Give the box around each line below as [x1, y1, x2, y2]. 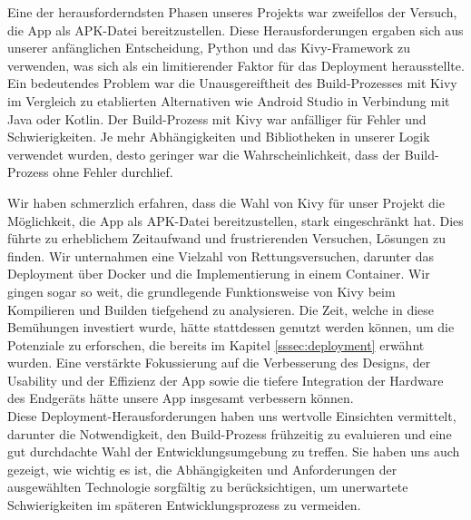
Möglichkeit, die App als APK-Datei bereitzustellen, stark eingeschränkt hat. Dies [7, 211, 464, 230]
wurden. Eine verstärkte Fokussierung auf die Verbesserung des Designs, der [7, 353, 431, 372]
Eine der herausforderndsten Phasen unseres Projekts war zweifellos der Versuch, [7, 3, 457, 21]
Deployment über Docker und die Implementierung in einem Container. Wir [7, 264, 430, 283]
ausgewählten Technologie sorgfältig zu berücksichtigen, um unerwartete [7, 477, 408, 496]
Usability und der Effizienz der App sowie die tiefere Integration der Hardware [7, 370, 444, 389]
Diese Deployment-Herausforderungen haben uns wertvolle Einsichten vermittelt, [7, 407, 456, 426]
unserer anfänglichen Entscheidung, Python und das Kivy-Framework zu [7, 38, 410, 57]
